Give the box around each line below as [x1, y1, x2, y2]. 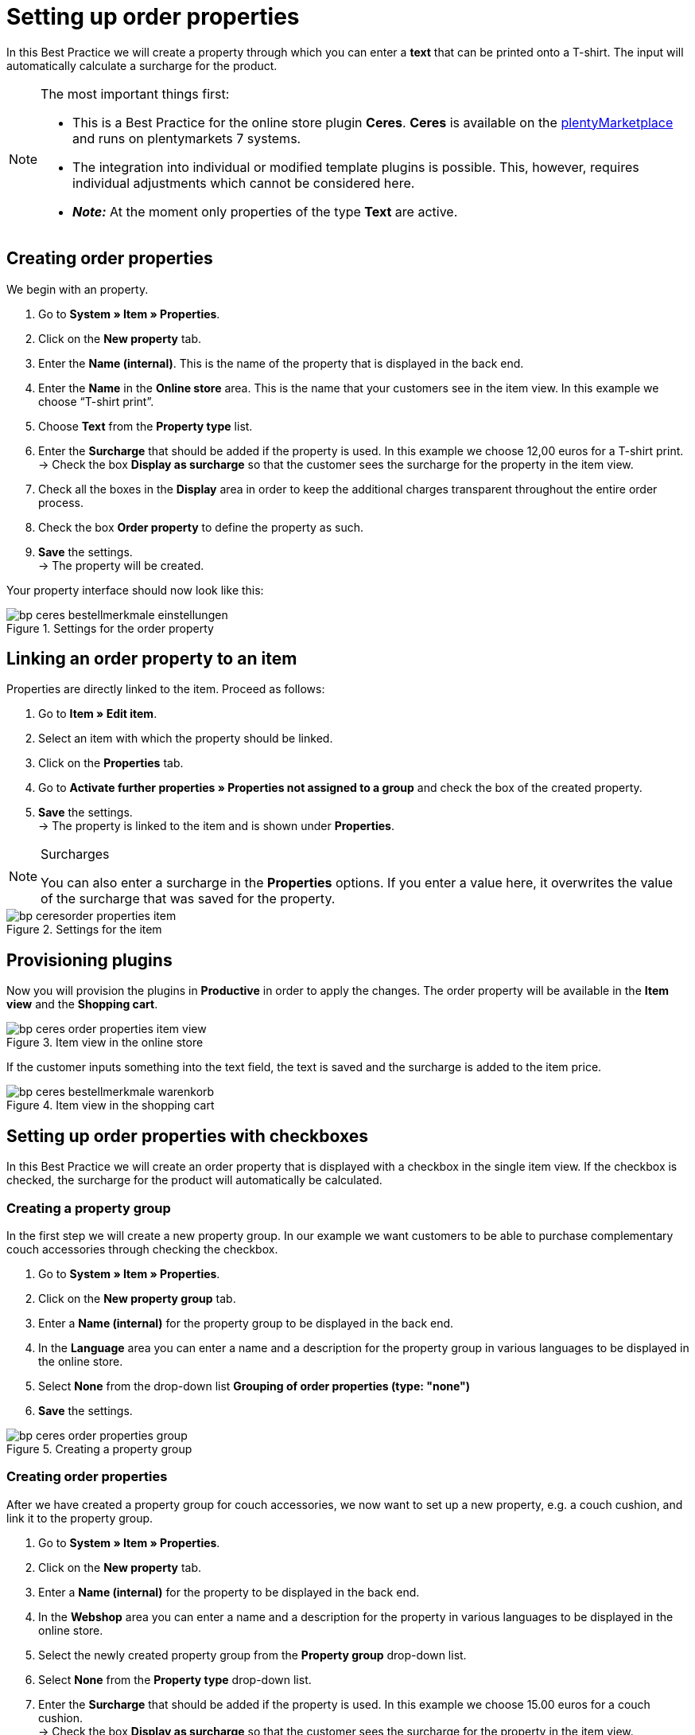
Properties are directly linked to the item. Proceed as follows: [6, 682, 325, 696]
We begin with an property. [6, 282, 149, 296]
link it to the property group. [6, 1511, 153, 1525]
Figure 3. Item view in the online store [6, 1035, 204, 1050]
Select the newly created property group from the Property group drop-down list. [38, 1647, 467, 1662]
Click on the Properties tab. [38, 756, 184, 770]
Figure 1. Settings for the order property [6, 621, 214, 635]
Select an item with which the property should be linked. [38, 731, 333, 746]
